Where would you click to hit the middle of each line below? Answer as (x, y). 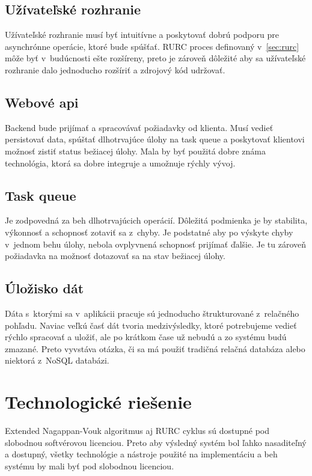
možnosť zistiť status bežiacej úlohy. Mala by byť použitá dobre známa (135, 151)
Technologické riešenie (98, 402)
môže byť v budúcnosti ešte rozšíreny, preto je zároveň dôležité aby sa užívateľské (155, 58)
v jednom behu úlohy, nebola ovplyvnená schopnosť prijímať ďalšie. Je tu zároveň (156, 244)
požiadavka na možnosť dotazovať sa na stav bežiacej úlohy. (115, 256)
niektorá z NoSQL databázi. (57, 360)
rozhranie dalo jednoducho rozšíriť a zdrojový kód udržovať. (115, 69)
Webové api (42, 102)
